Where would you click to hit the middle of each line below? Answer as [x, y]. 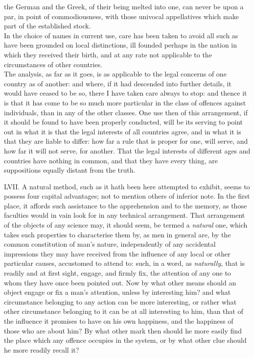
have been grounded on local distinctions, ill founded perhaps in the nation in [120, 45]
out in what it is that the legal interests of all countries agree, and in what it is [123, 131]
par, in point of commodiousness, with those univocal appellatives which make [121, 16]
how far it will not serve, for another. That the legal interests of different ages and [127, 150]
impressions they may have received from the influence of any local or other [117, 253]
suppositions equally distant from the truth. [70, 170]
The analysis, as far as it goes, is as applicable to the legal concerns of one [115, 74]
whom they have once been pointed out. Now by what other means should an [120, 282]
